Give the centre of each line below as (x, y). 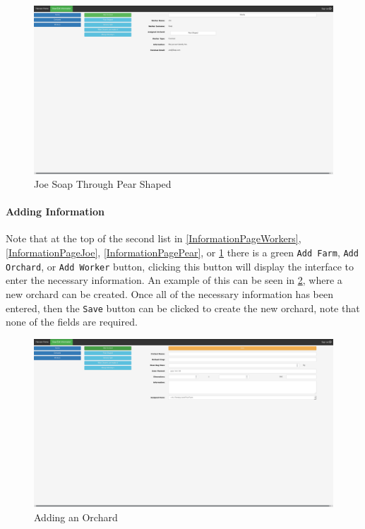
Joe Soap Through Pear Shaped (103, 184)
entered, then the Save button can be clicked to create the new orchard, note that (183, 308)
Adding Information (55, 212)
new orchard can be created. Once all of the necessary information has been (169, 293)
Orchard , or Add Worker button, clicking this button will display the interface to (180, 266)
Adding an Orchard (76, 517)
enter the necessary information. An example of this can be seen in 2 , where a (174, 280)
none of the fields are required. (72, 322)
